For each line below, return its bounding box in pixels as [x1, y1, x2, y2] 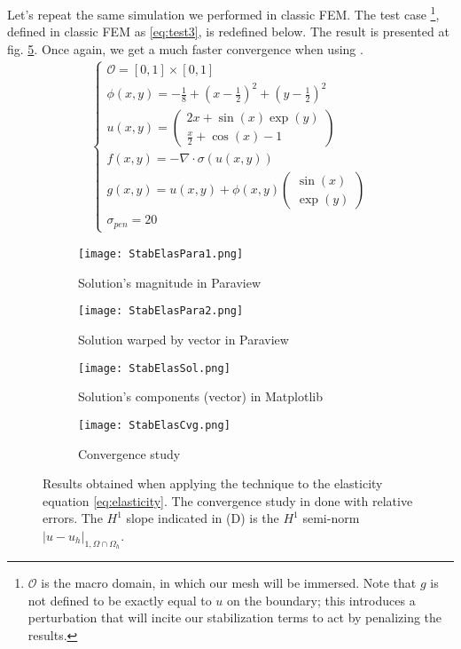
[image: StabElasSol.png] [78, 361, 230, 375]
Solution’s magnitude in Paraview [78, 273, 262, 291]
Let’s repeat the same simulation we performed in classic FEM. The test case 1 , [7, 3, 440, 23]
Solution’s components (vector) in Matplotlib [78, 387, 323, 406]
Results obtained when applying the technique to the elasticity [43, 474, 383, 493]
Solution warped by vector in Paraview [78, 330, 289, 349]
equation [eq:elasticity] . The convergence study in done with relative [43, 491, 413, 510]
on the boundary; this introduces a [227, 590, 416, 609]
